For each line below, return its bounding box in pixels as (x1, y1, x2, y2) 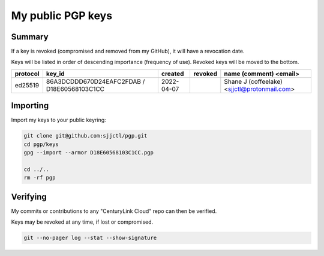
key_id (46, 69, 65, 78)
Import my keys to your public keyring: (11, 117, 106, 124)
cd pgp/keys (23, 141, 59, 148)
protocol (14, 69, 40, 78)
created (161, 69, 184, 78)
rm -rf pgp (23, 174, 56, 181)
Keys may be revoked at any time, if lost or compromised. (11, 218, 154, 225)
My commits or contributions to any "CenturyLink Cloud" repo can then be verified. (11, 207, 217, 215)
